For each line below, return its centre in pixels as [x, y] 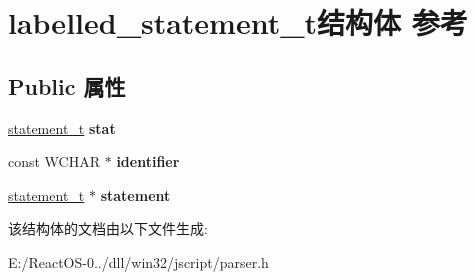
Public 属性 [67, 85]
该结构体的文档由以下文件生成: [108, 228]
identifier [148, 161]
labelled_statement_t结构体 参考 [238, 22]
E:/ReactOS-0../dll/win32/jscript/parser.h [138, 261]
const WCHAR [54, 161]
